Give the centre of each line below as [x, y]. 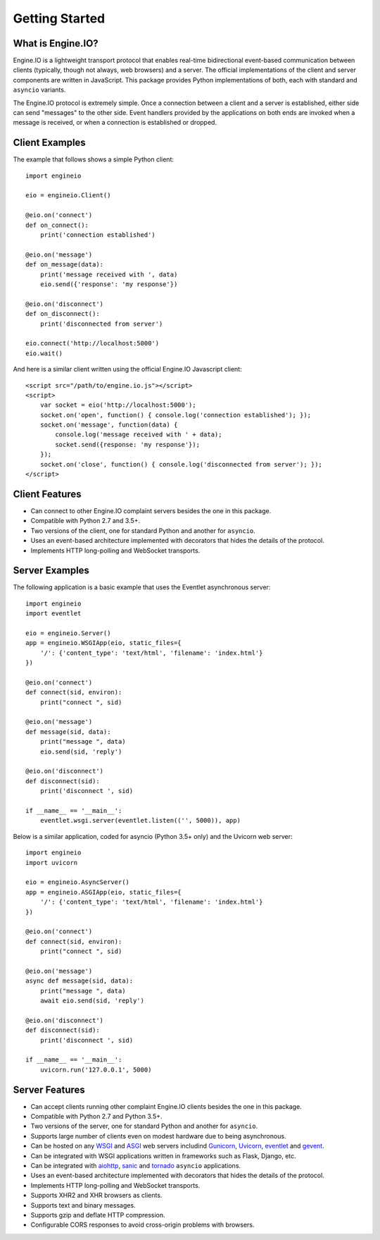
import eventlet [53, 614]
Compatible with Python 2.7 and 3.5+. [85, 521]
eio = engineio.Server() [68, 633]
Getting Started [59, 18]
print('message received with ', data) [109, 274]
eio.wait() [44, 353]
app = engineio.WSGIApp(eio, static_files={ [104, 643]
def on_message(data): [65, 265]
